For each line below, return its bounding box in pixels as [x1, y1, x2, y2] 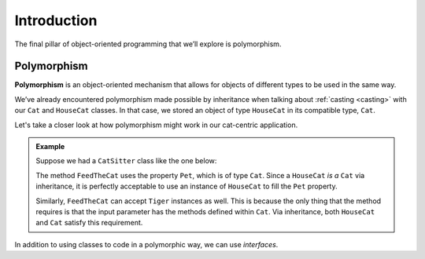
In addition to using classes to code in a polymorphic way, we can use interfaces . [14, 239, 279, 249]
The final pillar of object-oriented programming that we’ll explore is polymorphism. [14, 39, 282, 49]
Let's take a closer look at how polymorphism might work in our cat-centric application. [14, 120, 298, 129]
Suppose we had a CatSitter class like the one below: [35, 156, 217, 166]
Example [35, 142, 65, 151]
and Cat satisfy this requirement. [35, 218, 143, 228]
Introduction [14, 12, 98, 29]
